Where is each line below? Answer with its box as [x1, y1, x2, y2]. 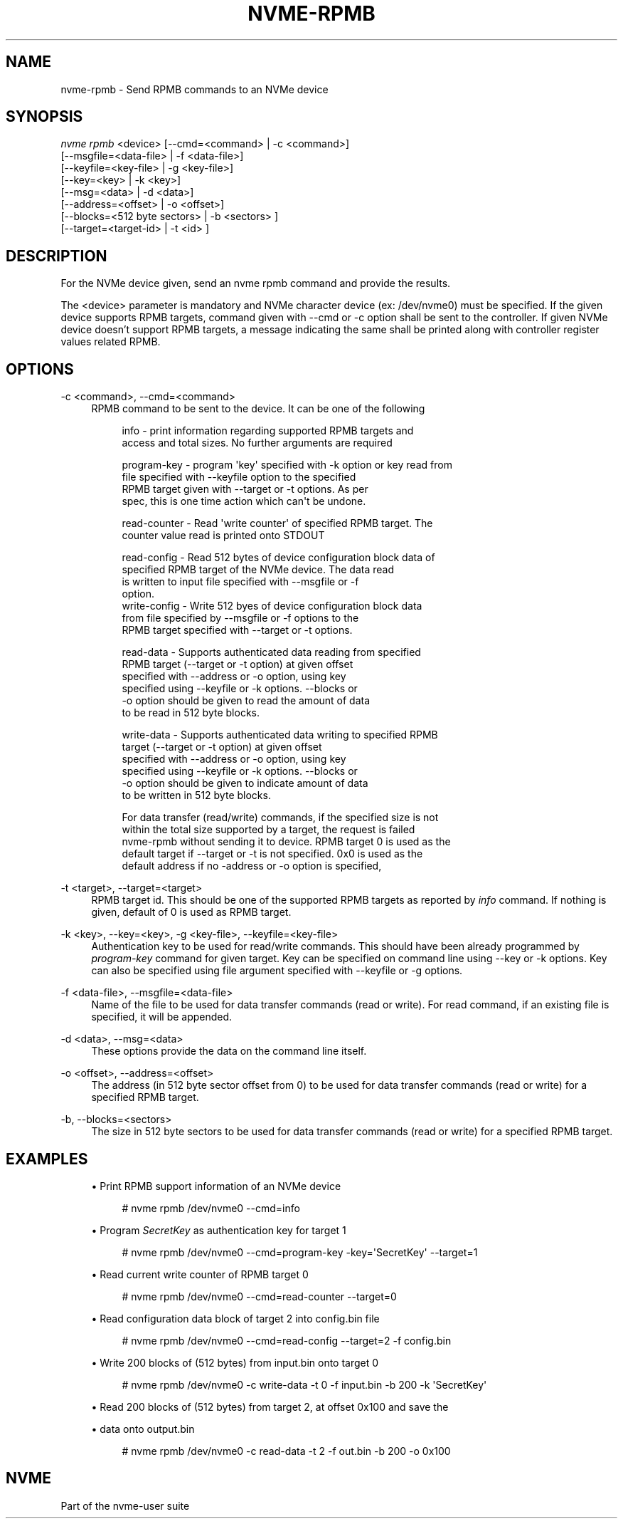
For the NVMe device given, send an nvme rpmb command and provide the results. [60, 277, 451, 290]
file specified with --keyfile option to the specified [122, 471, 356, 484]
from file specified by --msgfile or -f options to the [122, 612, 359, 625]
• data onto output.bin [91, 1422, 195, 1435]
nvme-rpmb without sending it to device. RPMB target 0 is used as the [122, 835, 451, 848]
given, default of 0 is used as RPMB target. [91, 906, 292, 919]
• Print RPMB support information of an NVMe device [91, 1179, 341, 1192]
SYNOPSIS [6, 108, 83, 126]
